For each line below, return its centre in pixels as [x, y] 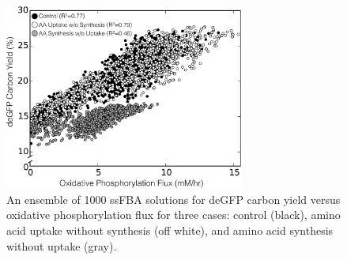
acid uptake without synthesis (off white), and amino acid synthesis [170, 230]
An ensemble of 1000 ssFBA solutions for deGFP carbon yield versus [173, 199]
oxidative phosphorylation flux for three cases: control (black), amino [173, 215]
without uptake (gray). [62, 245]
